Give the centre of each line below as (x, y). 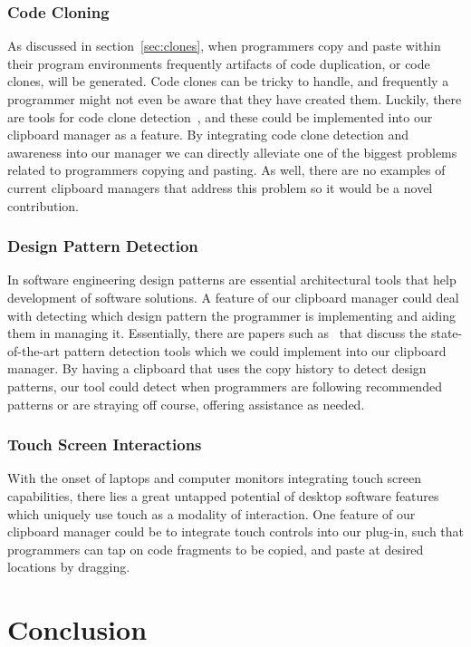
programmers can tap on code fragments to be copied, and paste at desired (216, 549)
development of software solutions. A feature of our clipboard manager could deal (233, 297)
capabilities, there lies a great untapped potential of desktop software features (223, 495)
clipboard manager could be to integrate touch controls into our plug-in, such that (235, 531)
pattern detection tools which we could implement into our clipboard (255, 350)
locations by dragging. (69, 567)
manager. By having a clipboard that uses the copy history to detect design (217, 368)
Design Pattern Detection (103, 246)
